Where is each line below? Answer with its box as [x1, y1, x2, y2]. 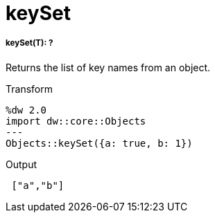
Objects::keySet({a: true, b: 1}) [6, 137, 193, 149]
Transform [6, 82, 53, 95]
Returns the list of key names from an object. [6, 61, 211, 73]
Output [6, 158, 37, 170]
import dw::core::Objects [6, 115, 146, 127]
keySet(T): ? [6, 38, 53, 48]
